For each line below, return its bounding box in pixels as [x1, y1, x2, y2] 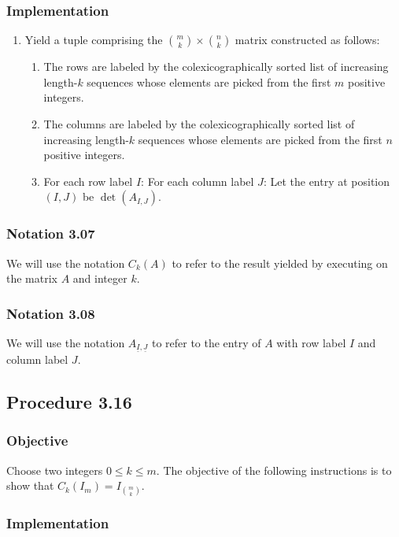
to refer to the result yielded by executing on [172, 254, 388, 271]
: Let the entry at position [263, 172, 390, 189]
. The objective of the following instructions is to [156, 461, 392, 478]
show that [6, 477, 54, 494]
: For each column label [141, 172, 254, 189]
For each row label [43, 172, 133, 189]
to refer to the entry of [151, 335, 261, 350]
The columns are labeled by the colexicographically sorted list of [43, 116, 355, 131]
